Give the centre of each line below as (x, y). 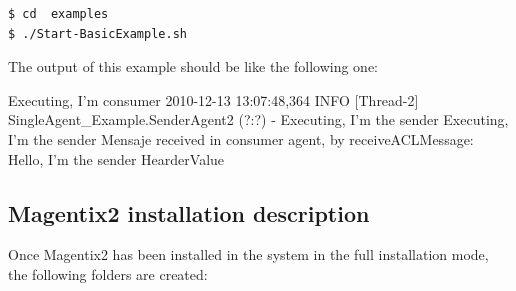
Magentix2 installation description (189, 212)
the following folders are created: (108, 273)
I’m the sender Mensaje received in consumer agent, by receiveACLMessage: (241, 138)
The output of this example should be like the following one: (193, 66)
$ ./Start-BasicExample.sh (97, 33)
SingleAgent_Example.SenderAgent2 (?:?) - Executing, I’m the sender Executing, (258, 119)
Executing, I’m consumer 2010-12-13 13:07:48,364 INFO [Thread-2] (213, 99)
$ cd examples (58, 14)
